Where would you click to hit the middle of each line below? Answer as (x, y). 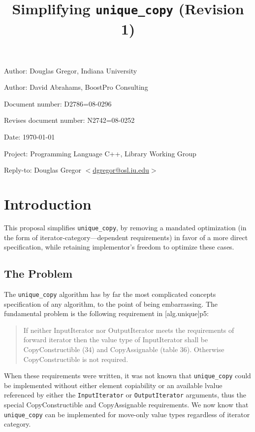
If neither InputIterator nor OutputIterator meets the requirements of (129, 330)
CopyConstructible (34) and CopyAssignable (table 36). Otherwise (124, 349)
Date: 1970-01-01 (30, 137)
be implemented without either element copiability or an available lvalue (113, 385)
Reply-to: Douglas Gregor (43, 170)
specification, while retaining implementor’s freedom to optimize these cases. (119, 247)
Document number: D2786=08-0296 (58, 103)
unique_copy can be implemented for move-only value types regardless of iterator (127, 414)
